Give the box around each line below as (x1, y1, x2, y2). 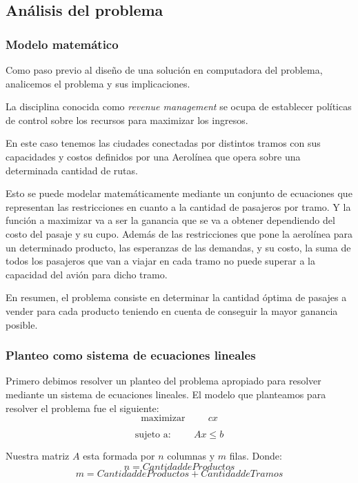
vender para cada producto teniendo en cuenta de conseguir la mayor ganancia (6, 303, 338, 318)
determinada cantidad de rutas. (6, 163, 138, 177)
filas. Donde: (229, 449, 282, 463)
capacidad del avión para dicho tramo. (6, 267, 168, 281)
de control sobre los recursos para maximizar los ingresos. (6, 112, 248, 127)
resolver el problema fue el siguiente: (6, 400, 159, 415)
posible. (6, 317, 38, 331)
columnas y (167, 449, 215, 463)
